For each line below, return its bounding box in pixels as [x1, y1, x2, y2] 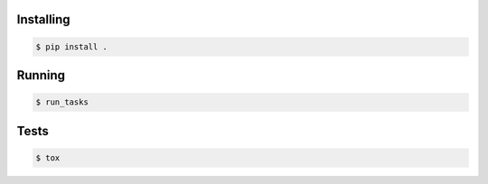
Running [16, 68, 66, 83]
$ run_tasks [35, 97, 89, 107]
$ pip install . [35, 41, 108, 51]
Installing [16, 12, 71, 27]
